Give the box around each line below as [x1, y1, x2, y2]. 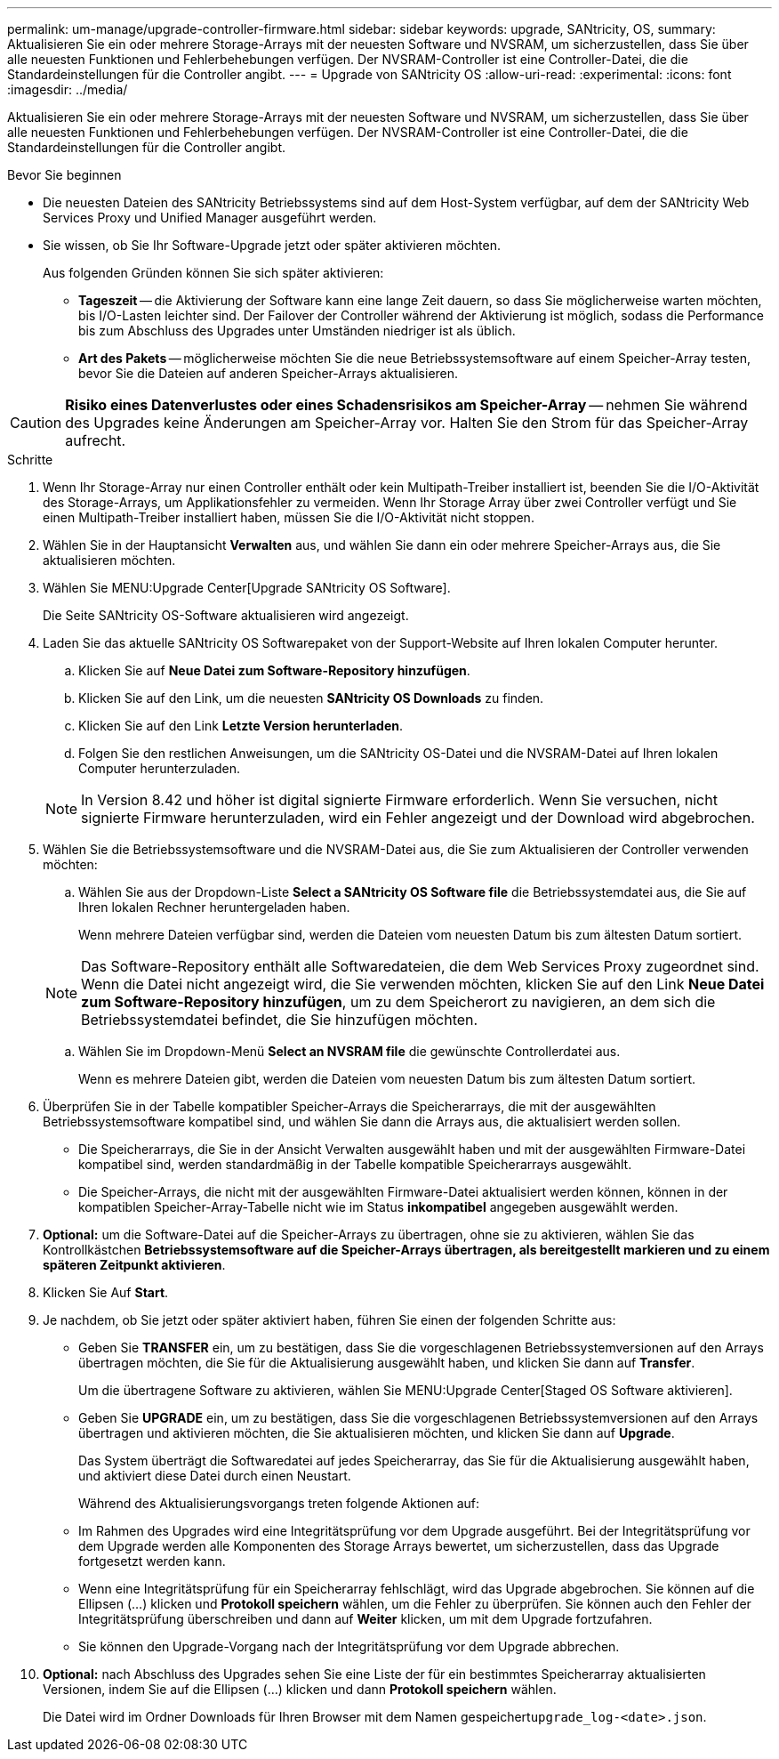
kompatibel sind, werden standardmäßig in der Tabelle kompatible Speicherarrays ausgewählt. [78, 1157, 632, 1172]
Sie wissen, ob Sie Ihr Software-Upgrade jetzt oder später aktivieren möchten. [43, 238, 502, 253]
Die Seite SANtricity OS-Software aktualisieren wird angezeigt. [43, 608, 409, 623]
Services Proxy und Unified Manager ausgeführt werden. [43, 210, 377, 225]
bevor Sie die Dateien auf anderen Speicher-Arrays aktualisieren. [78, 366, 459, 381]
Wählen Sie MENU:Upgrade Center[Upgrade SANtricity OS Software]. [43, 580, 451, 595]
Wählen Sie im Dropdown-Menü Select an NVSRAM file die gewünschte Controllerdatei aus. [78, 1044, 621, 1059]
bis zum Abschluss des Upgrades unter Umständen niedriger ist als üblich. [78, 323, 516, 338]
